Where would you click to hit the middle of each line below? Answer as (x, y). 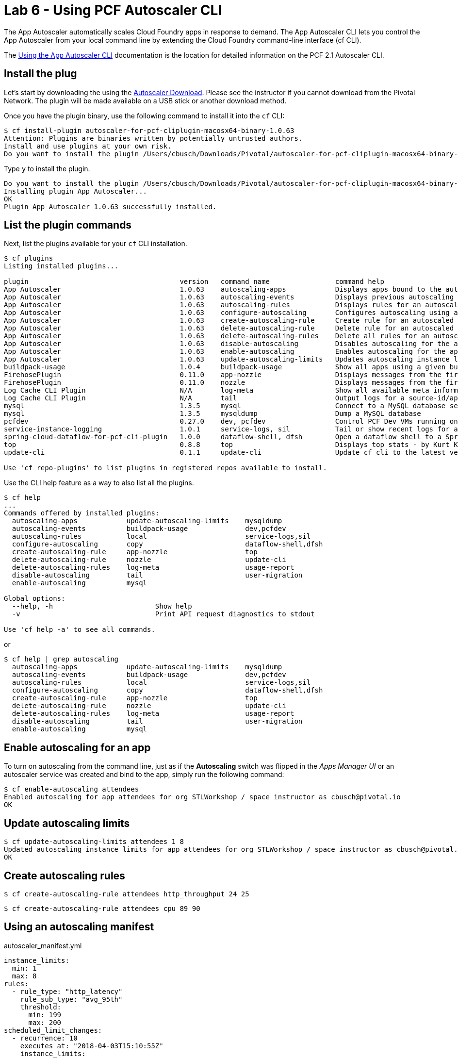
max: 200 (45, 1022)
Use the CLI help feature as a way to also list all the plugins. (99, 483)
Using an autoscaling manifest (79, 927)
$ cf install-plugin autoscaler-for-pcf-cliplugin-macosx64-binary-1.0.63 (149, 130)
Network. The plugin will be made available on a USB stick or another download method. (145, 100)
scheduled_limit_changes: (53, 1030)
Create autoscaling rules (65, 876)
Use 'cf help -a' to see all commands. (80, 630)
